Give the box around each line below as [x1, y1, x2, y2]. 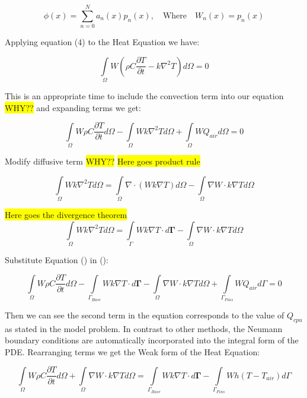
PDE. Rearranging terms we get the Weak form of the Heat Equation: [5, 345, 260, 358]
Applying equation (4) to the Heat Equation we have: [5, 36, 200, 48]
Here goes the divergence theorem [5, 208, 127, 220]
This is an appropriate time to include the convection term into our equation [5, 90, 284, 102]
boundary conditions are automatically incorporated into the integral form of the [5, 334, 299, 346]
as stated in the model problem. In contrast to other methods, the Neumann [5, 322, 283, 334]
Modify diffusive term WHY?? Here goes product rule [5, 155, 200, 168]
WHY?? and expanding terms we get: [5, 101, 141, 113]
